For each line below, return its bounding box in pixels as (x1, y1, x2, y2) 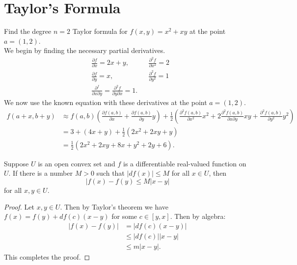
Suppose (4, 158, 29, 168)
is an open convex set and (38, 158, 115, 168)
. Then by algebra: (170, 211, 226, 221)
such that (96, 168, 125, 178)
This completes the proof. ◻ (4, 251, 90, 262)
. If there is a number (8, 168, 73, 178)
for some (111, 211, 137, 221)
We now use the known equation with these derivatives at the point (4, 97, 207, 107)
